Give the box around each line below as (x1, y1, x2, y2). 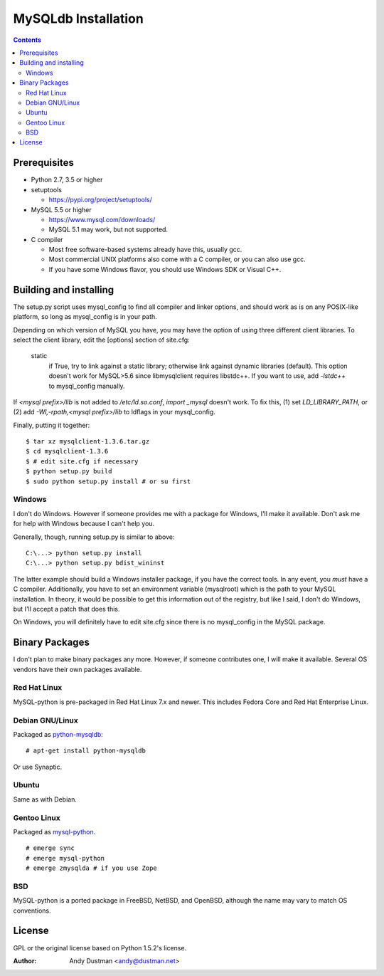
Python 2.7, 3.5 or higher (31, 175, 103, 184)
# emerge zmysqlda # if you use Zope (26, 864, 158, 872)
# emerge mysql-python (26, 854, 105, 862)
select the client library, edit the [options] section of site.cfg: (13, 335, 190, 344)
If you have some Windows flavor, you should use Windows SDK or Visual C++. (48, 265, 282, 273)
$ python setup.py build (26, 467, 112, 476)
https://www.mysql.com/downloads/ (48, 215, 156, 224)
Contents (13, 36, 42, 44)
